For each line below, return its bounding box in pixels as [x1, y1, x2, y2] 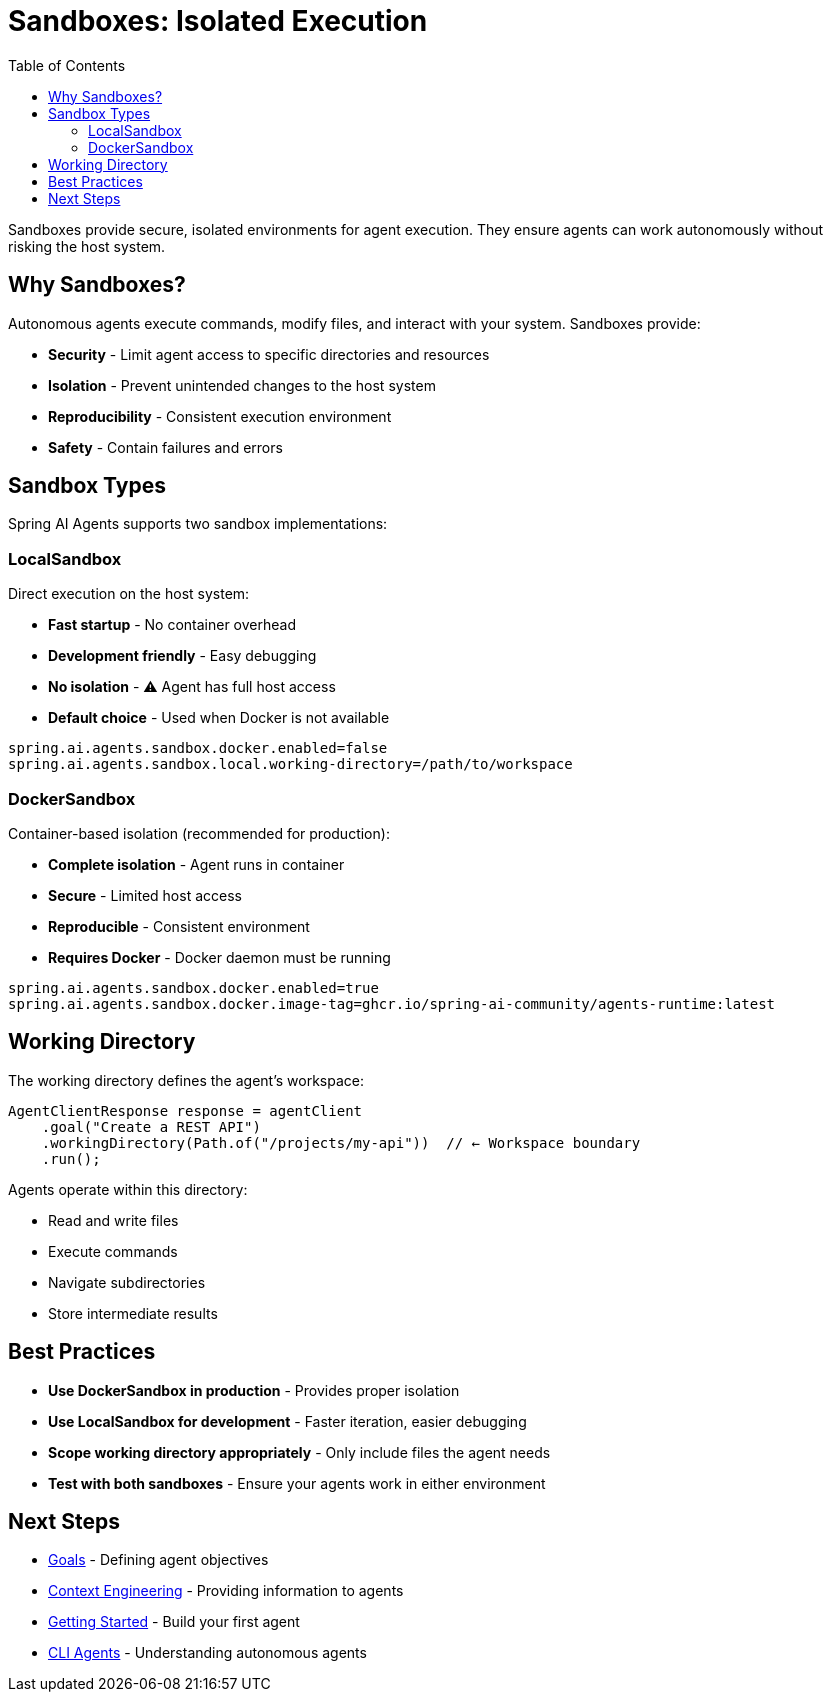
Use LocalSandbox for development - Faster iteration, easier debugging [48, 1412, 527, 1430]
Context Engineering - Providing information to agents [48, 1582, 404, 1600]
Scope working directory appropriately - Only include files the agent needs [48, 1443, 551, 1461]
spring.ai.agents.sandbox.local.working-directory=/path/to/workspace [8, 756, 573, 773]
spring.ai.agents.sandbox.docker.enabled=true [8, 979, 379, 996]
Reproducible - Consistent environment [48, 917, 310, 935]
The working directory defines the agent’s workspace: [8, 1071, 364, 1089]
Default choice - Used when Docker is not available [48, 709, 390, 727]
